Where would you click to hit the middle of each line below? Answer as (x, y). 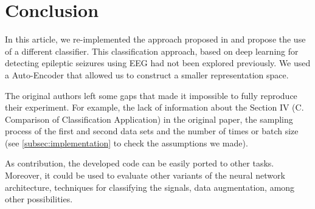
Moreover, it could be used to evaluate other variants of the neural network (145, 175)
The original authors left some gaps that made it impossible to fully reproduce (151, 95)
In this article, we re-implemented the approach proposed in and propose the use (155, 39)
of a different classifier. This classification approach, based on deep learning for (152, 51)
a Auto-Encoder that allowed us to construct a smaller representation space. (147, 74)
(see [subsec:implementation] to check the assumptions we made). (126, 142)
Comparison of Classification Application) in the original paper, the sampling (149, 119)
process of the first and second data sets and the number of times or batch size (152, 131)
